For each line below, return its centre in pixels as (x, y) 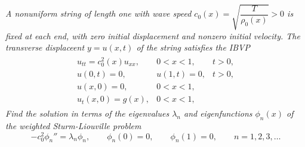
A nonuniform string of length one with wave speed (98, 13)
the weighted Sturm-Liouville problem (73, 125)
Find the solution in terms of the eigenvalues (87, 113)
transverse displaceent (45, 47)
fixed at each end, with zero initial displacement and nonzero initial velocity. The (153, 35)
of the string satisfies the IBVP (193, 47)
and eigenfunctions (218, 113)
